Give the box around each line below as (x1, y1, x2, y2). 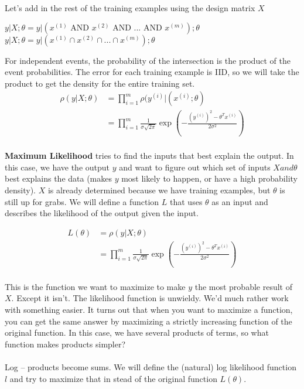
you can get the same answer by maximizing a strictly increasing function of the (5, 315, 292, 327)
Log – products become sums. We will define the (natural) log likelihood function (5, 360, 296, 373)
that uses (170, 195, 203, 207)
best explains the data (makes (5, 172, 112, 185)
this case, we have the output (5, 161, 110, 173)
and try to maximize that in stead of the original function (9, 372, 217, 384)
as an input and (211, 195, 268, 207)
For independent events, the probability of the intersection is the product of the (5, 54, 291, 66)
